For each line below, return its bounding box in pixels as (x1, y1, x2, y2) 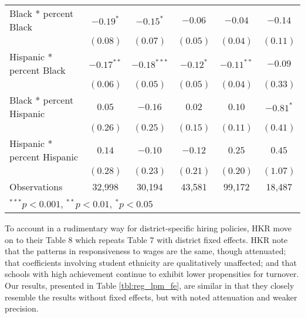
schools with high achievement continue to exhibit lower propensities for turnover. (5, 268, 299, 280)
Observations (9, 180, 63, 193)
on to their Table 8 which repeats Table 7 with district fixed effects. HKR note (5, 233, 288, 245)
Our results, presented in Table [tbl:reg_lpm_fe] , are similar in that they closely (5, 279, 294, 291)
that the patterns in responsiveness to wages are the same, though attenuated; (5, 245, 286, 257)
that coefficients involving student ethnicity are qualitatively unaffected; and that (5, 256, 297, 268)
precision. (5, 302, 39, 314)
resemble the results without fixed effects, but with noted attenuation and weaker (5, 290, 297, 303)
